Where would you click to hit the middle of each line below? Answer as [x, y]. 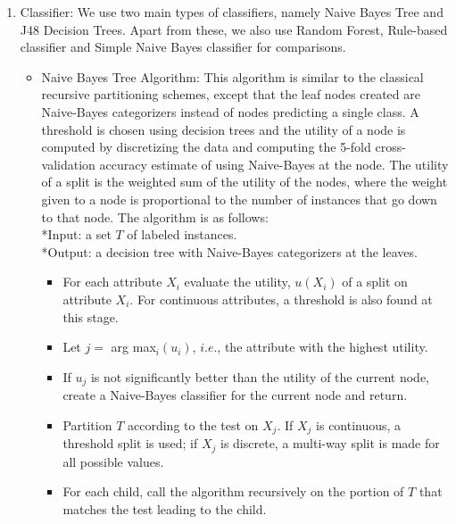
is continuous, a [359, 424]
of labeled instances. [182, 234]
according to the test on [193, 424]
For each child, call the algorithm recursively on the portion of [233, 491]
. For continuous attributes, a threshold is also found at [281, 299]
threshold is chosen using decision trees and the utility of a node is [224, 129]
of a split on [375, 282]
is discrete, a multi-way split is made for [330, 443]
